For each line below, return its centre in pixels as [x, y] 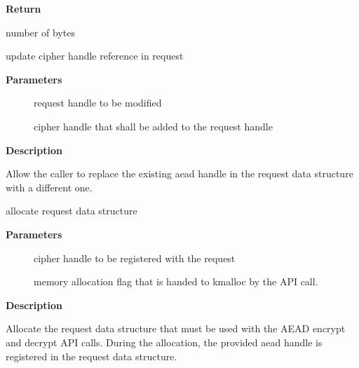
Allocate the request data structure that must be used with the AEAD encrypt [176, 328]
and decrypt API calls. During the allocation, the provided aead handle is [164, 342]
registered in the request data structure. [92, 356]
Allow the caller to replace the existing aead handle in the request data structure [179, 173]
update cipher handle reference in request [95, 56]
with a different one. [49, 187]
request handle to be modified [98, 103]
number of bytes [40, 32]
